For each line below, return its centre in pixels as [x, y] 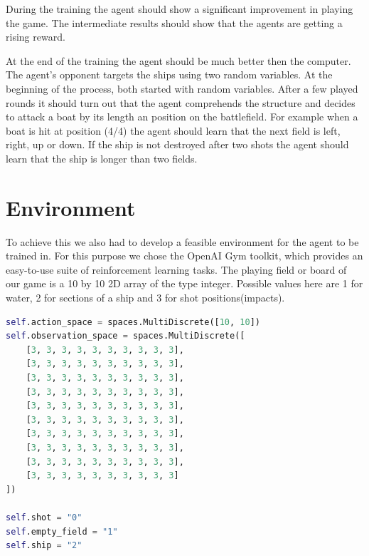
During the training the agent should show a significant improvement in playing [180, 9]
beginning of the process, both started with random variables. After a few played [182, 88]
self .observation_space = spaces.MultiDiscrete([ [125, 336]
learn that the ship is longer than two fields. [102, 158]
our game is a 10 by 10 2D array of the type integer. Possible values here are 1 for [184, 283]
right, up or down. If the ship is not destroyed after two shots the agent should [177, 144]
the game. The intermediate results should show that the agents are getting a [174, 22]
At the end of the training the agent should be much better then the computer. [178, 60]
